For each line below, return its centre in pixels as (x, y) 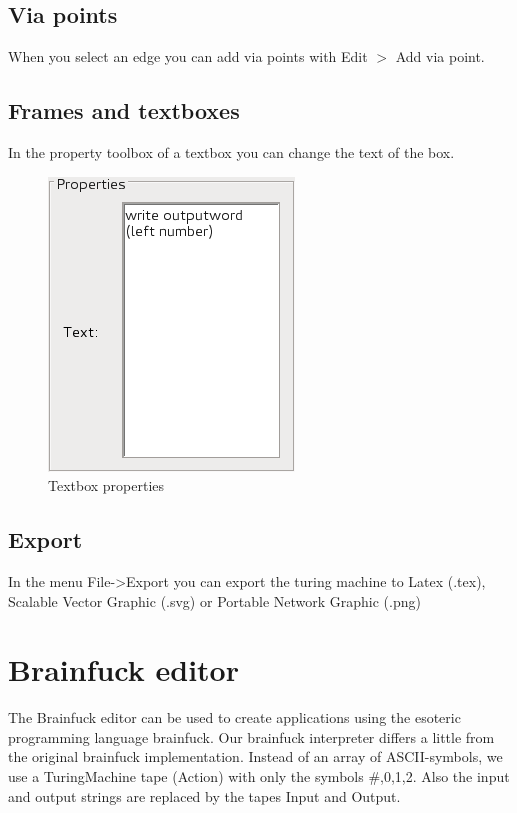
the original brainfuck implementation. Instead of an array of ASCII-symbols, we (255, 756)
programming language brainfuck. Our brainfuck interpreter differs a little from (251, 736)
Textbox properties (106, 485)
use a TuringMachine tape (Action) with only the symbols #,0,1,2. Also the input (259, 776)
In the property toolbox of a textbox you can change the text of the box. (231, 152)
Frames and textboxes (124, 110)
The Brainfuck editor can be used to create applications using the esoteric (234, 717)
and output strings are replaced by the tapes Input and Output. (204, 795)
